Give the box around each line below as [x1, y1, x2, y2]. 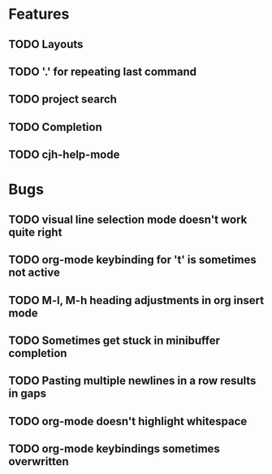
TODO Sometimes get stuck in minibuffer [8, 333, 221, 347]
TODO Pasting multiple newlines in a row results [8, 374, 257, 388]
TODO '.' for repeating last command [8, 64, 197, 78]
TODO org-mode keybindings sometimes [8, 442, 221, 456]
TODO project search [8, 93, 118, 107]
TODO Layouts [8, 37, 84, 51]
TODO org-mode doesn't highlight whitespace [8, 414, 248, 428]
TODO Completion [8, 120, 103, 134]
